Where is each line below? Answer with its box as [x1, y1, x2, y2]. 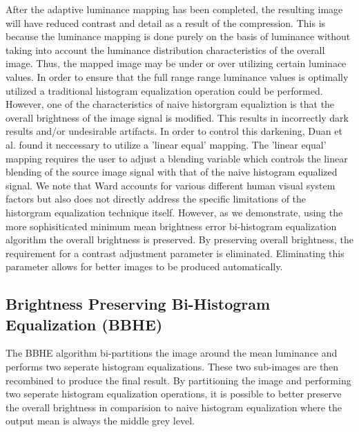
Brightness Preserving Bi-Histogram [6, 293, 271, 314]
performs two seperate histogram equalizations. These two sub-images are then [6, 359, 339, 374]
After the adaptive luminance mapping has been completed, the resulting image [6, 2, 343, 16]
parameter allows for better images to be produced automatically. [6, 259, 283, 274]
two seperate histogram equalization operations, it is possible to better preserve [6, 386, 342, 401]
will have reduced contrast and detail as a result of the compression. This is [6, 15, 326, 30]
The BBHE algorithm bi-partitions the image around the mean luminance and [6, 346, 338, 360]
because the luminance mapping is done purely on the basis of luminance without [6, 29, 351, 44]
